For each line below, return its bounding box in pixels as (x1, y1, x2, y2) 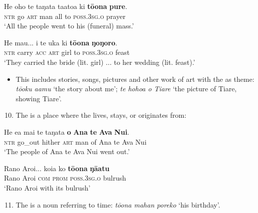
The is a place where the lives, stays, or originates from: (15, 110, 187, 120)
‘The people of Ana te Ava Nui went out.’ (4, 146, 130, 157)
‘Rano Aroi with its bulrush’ (4, 182, 91, 193)
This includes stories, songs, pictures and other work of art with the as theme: (15, 73, 255, 84)
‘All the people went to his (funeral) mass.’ (4, 20, 134, 31)
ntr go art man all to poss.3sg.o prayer (4, 10, 126, 21)
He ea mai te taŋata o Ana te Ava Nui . (4, 126, 129, 137)
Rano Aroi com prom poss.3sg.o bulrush (4, 173, 127, 183)
